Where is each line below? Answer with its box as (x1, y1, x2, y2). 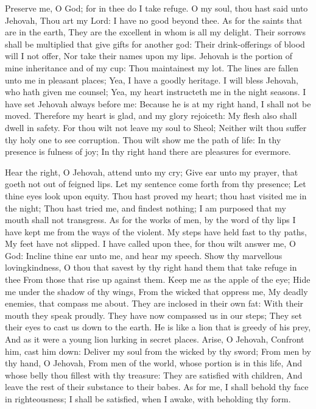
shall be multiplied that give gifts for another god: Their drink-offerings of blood (5, 37, 305, 50)
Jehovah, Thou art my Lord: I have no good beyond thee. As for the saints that (5, 13, 303, 26)
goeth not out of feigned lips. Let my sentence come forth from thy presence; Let (5, 177, 306, 190)
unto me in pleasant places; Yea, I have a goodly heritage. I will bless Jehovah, (5, 73, 298, 86)
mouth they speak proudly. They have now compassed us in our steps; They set (5, 308, 302, 321)
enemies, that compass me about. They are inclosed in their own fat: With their (5, 297, 304, 310)
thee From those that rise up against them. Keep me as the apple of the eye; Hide (5, 273, 311, 286)
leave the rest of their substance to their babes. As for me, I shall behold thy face (5, 380, 309, 393)
